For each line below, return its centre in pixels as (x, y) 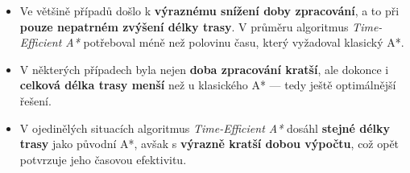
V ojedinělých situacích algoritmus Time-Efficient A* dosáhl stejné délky (205, 128)
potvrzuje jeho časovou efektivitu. (103, 159)
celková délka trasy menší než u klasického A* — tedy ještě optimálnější (208, 85)
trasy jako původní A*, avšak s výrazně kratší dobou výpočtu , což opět (209, 144)
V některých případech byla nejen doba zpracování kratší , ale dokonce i (204, 69)
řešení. (35, 100)
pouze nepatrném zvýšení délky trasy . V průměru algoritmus (184, 26)
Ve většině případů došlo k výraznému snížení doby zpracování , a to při (209, 10)
